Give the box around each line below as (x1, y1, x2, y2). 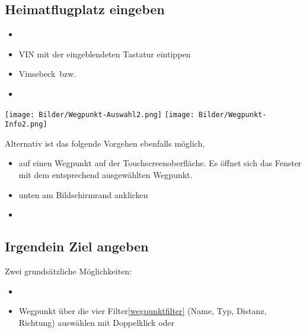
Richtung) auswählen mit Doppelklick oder (18, 316, 175, 328)
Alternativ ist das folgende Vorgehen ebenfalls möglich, (5, 137, 205, 149)
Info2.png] (5, 120, 47, 129)
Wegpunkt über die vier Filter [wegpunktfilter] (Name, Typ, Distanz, (18, 305, 267, 317)
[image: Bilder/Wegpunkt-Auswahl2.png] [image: (5, 110, 195, 119)
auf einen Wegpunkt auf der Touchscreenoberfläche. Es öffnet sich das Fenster (18, 157, 302, 169)
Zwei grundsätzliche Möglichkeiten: (5, 265, 132, 277)
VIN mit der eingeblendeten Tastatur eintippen (18, 47, 191, 60)
